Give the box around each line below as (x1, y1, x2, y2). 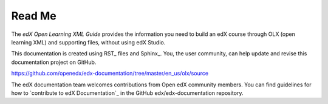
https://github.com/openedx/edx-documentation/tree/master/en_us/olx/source (11, 70, 209, 77)
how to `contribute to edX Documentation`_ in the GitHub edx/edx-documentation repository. (11, 89, 244, 97)
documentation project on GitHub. (11, 58, 97, 66)
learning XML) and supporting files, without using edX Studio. (11, 38, 166, 46)
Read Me (11, 9, 57, 23)
